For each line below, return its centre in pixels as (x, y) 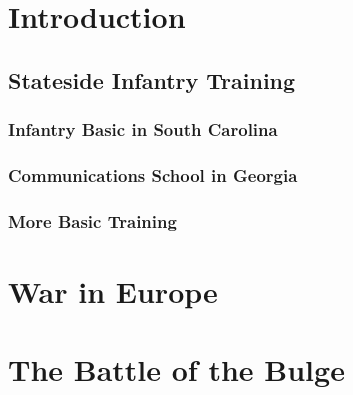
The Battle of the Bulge (176, 369)
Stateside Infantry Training (152, 79)
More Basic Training (92, 220)
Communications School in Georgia (153, 174)
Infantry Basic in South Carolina (143, 129)
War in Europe (113, 290)
